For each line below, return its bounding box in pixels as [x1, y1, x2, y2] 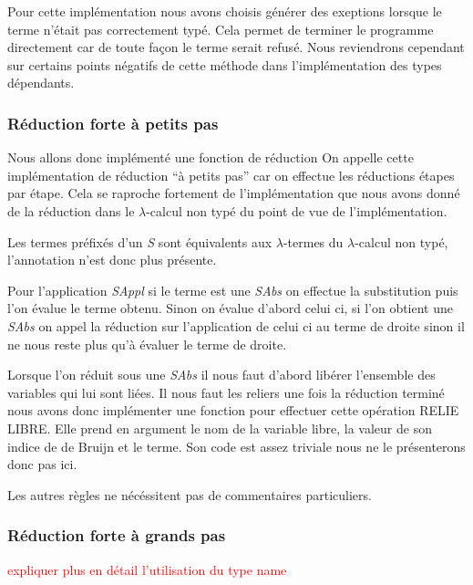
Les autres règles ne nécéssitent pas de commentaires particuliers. [7, 485, 372, 504]
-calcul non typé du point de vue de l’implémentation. [146, 201, 447, 220]
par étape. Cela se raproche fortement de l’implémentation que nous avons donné [7, 183, 460, 203]
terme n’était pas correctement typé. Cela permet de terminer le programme [7, 19, 434, 38]
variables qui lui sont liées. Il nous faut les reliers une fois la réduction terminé [7, 382, 445, 402]
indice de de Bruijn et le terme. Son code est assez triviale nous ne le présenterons [7, 436, 466, 455]
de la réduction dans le [7, 201, 135, 220]
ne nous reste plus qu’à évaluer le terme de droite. [7, 334, 287, 353]
